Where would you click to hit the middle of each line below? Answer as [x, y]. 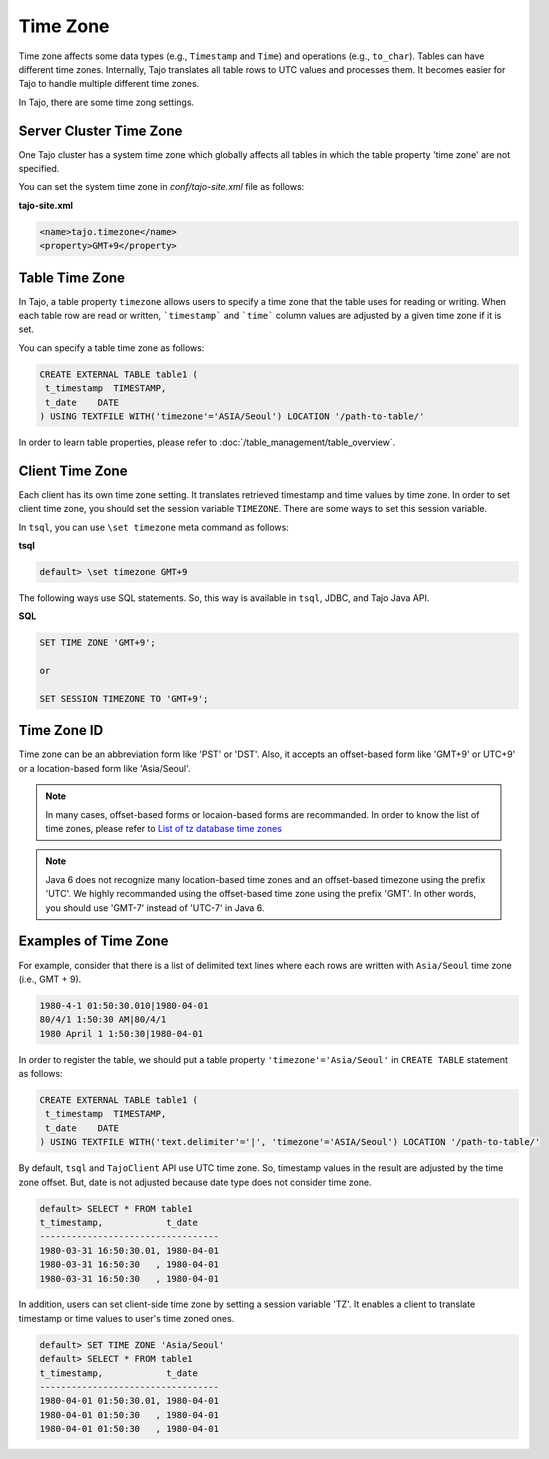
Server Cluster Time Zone [100, 130]
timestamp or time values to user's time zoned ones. [126, 1318]
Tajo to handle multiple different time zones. [109, 84]
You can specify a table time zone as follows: [111, 347]
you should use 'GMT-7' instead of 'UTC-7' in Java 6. [155, 907]
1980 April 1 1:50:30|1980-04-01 [121, 1033]
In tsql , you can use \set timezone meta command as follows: [153, 527]
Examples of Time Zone [93, 941]
